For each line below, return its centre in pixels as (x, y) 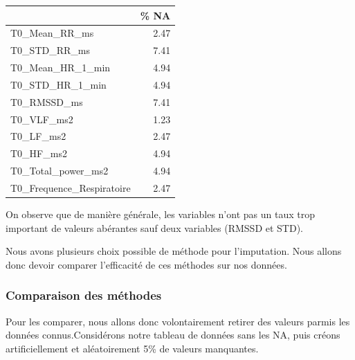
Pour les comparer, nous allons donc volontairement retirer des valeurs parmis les (178, 321)
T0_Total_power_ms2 (60, 171)
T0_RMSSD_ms (47, 101)
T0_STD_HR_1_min (58, 84)
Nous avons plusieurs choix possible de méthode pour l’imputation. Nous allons (174, 251)
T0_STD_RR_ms (50, 50)
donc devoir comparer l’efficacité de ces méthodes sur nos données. (146, 264)
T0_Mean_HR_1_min (61, 67)
